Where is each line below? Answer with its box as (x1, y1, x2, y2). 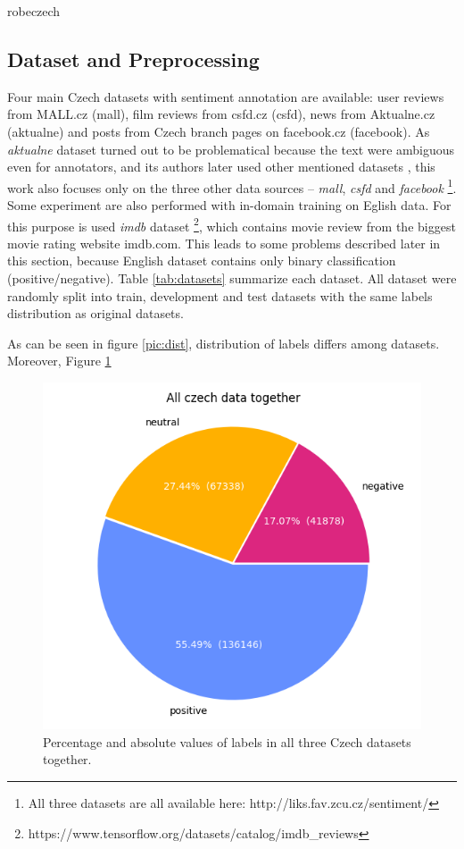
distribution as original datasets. (7, 304, 184, 323)
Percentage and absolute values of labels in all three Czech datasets (43, 732, 411, 751)
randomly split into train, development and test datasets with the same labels (7, 286, 433, 305)
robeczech (7, 2, 61, 20)
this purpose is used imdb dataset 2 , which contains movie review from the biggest (7, 214, 456, 235)
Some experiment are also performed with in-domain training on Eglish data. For (7, 196, 452, 214)
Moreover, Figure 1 (7, 351, 112, 370)
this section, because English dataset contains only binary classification (7, 251, 396, 270)
